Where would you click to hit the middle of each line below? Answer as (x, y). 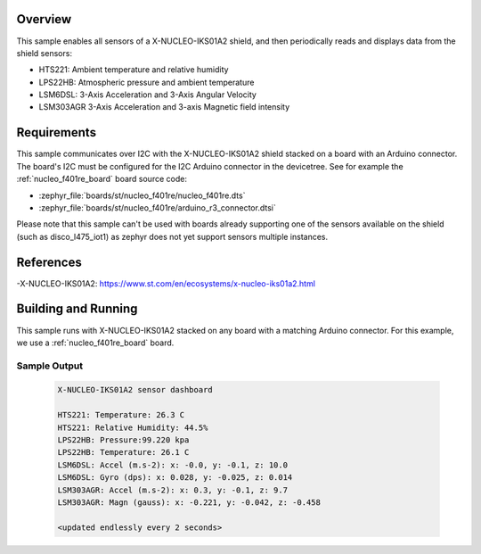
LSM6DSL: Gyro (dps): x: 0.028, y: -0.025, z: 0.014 (175, 478)
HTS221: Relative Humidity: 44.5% (133, 427)
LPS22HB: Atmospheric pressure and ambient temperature (147, 82)
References (49, 262)
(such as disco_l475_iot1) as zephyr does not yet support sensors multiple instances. (172, 236)
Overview (44, 19)
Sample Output (50, 366)
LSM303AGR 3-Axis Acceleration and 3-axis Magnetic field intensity (164, 107)
